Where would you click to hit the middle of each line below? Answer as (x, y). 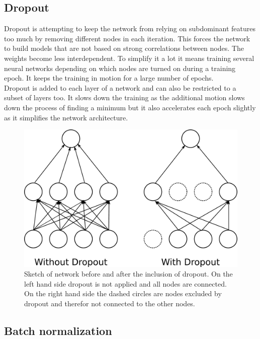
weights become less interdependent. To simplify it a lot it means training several (129, 58)
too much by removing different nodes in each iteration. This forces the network (127, 38)
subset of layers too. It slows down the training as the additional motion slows (124, 97)
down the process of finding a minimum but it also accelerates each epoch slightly (130, 107)
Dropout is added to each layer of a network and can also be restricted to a (120, 87)
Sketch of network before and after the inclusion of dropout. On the (128, 274)
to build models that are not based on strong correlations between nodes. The (124, 48)
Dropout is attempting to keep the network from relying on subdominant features (130, 28)
